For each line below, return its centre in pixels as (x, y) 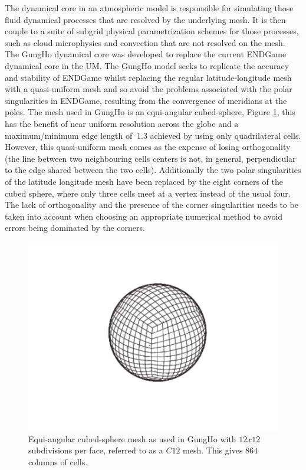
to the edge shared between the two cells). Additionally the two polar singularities (153, 170)
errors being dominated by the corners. (75, 228)
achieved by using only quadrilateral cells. (226, 135)
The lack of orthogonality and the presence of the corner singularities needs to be (152, 205)
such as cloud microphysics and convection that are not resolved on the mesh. (145, 42)
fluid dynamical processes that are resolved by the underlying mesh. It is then (145, 19)
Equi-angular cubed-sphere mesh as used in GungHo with (132, 438)
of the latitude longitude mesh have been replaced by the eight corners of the (144, 181)
